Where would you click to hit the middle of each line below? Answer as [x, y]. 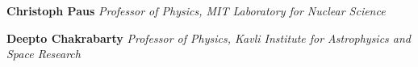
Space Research [44, 54]
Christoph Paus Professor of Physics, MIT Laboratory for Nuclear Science [196, 10]
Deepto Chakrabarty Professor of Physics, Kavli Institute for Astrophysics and [209, 38]
